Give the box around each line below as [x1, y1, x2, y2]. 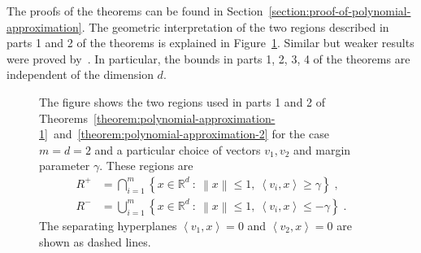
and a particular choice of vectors [94, 141, 261, 158]
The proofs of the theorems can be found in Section [7, 2, 263, 19]
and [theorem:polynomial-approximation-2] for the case [53, 125, 329, 142]
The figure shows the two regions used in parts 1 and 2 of [39, 93, 326, 110]
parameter [39, 157, 90, 174]
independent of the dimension [7, 66, 154, 83]
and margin [293, 141, 351, 158]
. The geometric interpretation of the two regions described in [81, 18, 389, 35]
